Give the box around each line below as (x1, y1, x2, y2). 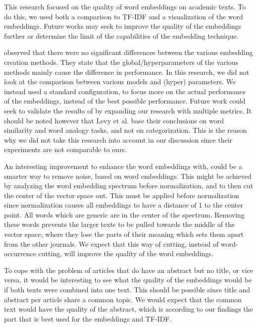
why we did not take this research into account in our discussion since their (4, 134, 233, 145)
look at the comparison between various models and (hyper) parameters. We (4, 76, 236, 87)
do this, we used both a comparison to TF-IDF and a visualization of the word (4, 11, 243, 21)
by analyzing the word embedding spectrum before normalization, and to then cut (4, 180, 254, 191)
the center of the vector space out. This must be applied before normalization (4, 190, 239, 200)
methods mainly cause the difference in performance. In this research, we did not (4, 66, 250, 77)
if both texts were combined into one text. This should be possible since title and (4, 284, 251, 295)
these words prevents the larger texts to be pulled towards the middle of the (4, 219, 235, 229)
